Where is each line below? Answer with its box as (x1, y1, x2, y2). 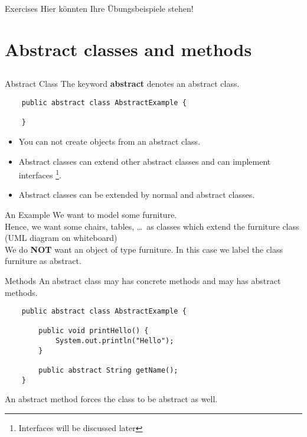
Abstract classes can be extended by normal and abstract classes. (18, 188, 255, 201)
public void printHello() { (38, 327, 149, 335)
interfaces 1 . (18, 167, 61, 181)
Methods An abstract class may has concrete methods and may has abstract (5, 274, 281, 286)
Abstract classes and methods (5, 37, 252, 61)
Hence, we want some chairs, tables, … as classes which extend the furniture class (5, 220, 299, 232)
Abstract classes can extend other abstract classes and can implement (18, 155, 271, 167)
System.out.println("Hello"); (55, 337, 174, 345)
